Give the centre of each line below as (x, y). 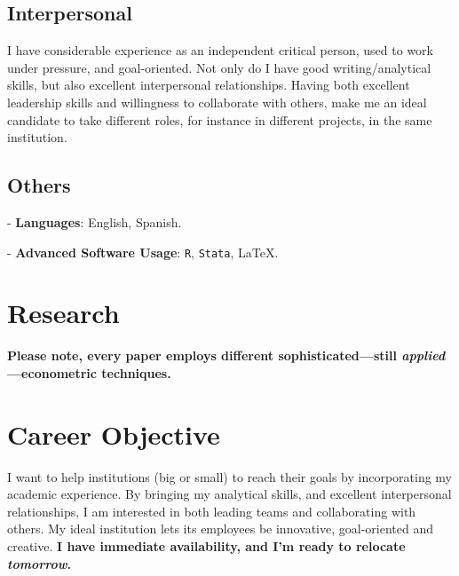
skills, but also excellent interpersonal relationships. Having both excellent (209, 85)
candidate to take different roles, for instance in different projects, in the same (220, 119)
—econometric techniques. (89, 372)
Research (63, 313)
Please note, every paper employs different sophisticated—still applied (226, 355)
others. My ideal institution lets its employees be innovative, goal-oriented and (220, 529)
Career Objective (114, 434)
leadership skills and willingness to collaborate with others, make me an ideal (217, 102)
